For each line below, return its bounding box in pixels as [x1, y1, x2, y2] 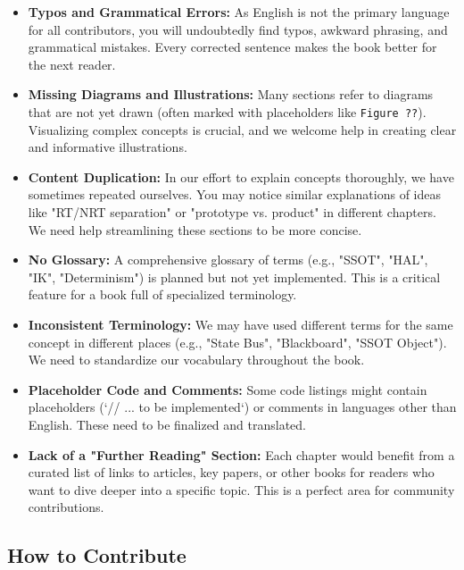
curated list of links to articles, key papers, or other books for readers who [28, 463, 435, 482]
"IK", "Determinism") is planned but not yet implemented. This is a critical [28, 267, 441, 286]
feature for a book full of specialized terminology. [28, 285, 297, 304]
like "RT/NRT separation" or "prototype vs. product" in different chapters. [28, 203, 436, 221]
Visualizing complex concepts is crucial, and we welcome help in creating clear [28, 120, 457, 138]
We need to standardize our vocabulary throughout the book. [28, 350, 365, 369]
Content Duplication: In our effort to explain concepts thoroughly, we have [28, 167, 454, 186]
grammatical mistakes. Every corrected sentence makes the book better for [28, 38, 437, 56]
